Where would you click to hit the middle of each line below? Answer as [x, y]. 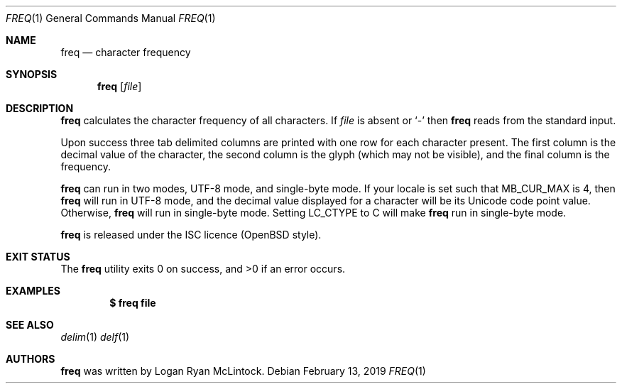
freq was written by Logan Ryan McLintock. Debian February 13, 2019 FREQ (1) [243, 371]
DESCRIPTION [40, 108]
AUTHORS [31, 359]
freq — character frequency [126, 52]
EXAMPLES [33, 291]
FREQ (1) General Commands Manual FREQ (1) [111, 18]
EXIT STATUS [38, 257]
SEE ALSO [30, 325]
